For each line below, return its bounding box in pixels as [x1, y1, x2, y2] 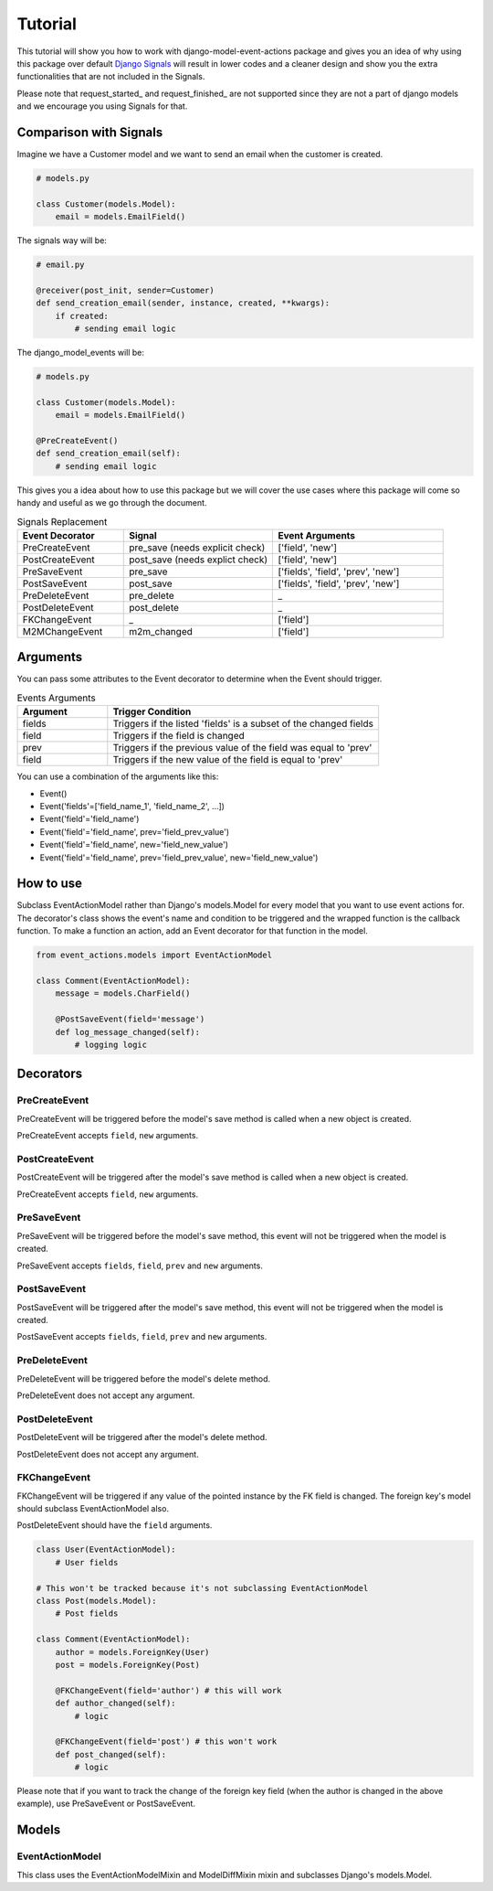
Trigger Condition [112, 705, 192, 718]
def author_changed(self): [55, 1698, 177, 1709]
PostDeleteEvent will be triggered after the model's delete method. [16, 1432, 268, 1443]
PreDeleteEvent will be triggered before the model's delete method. [16, 1373, 271, 1384]
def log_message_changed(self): [55, 1027, 201, 1037]
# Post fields [55, 1608, 119, 1619]
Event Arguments [278, 529, 356, 541]
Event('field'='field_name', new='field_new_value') [39, 839, 228, 850]
